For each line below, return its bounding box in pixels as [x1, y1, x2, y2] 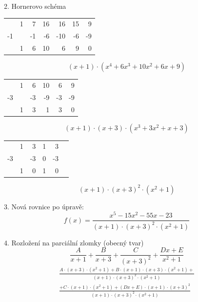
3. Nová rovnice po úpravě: [4, 201, 84, 211]
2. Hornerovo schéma [4, 1, 66, 11]
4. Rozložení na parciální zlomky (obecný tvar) [4, 237, 144, 247]
